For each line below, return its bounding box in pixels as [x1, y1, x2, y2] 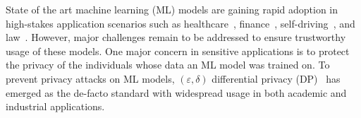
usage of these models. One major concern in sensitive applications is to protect [6, 43, 350, 58]
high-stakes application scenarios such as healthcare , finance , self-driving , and [6, 16, 355, 30]
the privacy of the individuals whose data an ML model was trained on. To [6, 57, 330, 72]
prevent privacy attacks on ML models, [6, 71, 175, 85]
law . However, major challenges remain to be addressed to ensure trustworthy [6, 30, 346, 45]
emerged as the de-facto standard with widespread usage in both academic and [6, 85, 347, 100]
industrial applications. [6, 99, 105, 114]
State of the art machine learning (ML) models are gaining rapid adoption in [6, 2, 338, 16]
